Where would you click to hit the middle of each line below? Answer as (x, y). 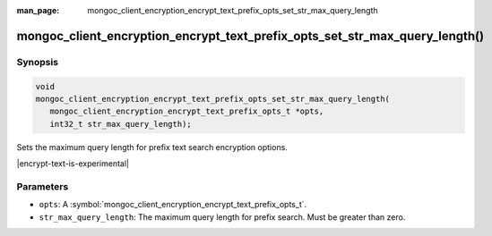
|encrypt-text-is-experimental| (73, 164)
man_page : (38, 10)
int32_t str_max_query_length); (121, 124)
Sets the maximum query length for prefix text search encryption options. (152, 147)
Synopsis (37, 62)
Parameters (43, 186)
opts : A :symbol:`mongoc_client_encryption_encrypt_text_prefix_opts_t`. (173, 205)
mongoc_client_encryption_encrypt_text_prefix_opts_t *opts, (187, 111)
